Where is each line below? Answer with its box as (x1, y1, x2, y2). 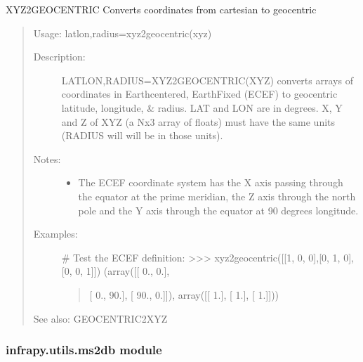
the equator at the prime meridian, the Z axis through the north (78, 188, 356, 203)
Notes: (33, 151, 61, 166)
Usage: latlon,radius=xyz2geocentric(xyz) (33, 25, 212, 40)
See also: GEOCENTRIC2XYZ (33, 311, 168, 325)
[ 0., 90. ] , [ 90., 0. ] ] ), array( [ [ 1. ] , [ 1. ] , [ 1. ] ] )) (89, 287, 279, 302)
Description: (33, 49, 86, 64)
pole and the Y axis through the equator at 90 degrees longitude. (78, 202, 359, 217)
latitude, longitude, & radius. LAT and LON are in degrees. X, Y (61, 100, 343, 115)
